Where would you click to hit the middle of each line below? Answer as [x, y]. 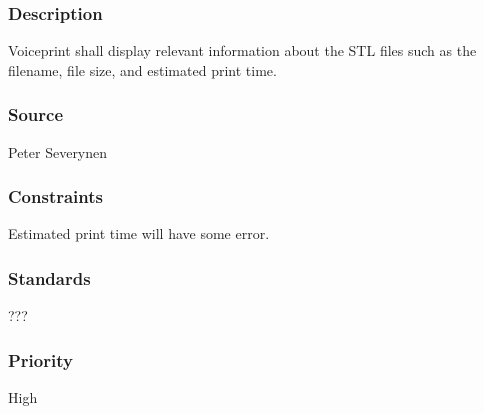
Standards [49, 277]
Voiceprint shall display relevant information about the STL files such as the [242, 50]
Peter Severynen [58, 151]
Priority [40, 359]
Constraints [55, 196]
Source [36, 114]
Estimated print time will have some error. [139, 233]
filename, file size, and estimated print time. [142, 69]
